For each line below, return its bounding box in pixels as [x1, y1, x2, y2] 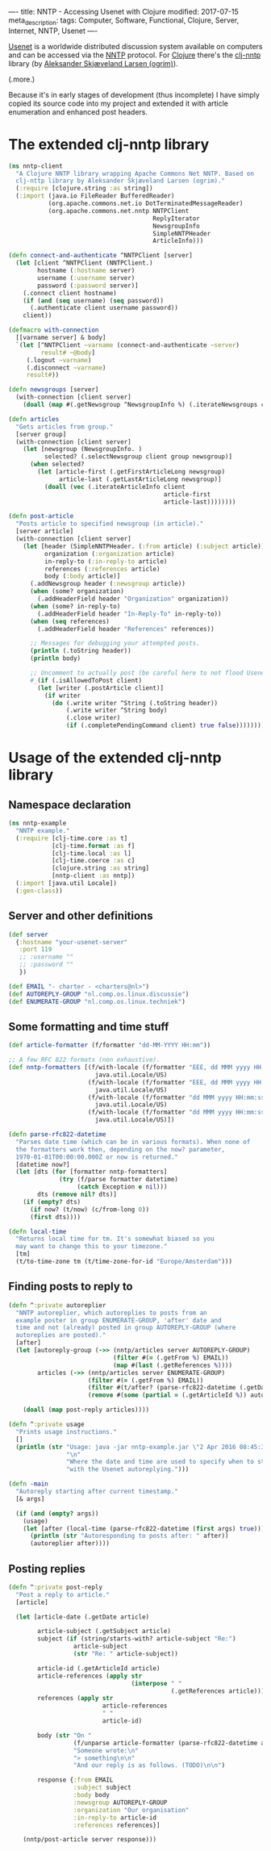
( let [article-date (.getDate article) [15, 1613, 150, 1621]
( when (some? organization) [29, 587, 125, 595]
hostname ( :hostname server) [37, 266, 135, 275]
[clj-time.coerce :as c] [51, 857, 135, 865]
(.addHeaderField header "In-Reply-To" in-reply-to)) [37, 609, 222, 618]
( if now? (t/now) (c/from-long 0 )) [29, 1205, 150, 1214]
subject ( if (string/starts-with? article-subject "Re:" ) [37, 1635, 236, 1643]
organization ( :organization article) [44, 549, 175, 558]
